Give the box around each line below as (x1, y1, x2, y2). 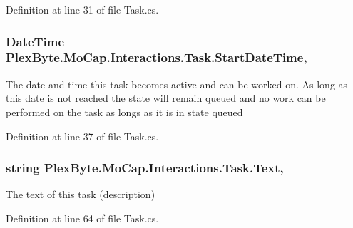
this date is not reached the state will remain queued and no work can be (6, 90, 326, 105)
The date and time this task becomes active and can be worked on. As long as (6, 76, 348, 91)
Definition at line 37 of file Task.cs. (6, 128, 159, 143)
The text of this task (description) (6, 187, 155, 202)
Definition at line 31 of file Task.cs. (6, 2, 159, 16)
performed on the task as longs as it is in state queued (6, 104, 243, 119)
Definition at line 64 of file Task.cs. (6, 210, 159, 225)
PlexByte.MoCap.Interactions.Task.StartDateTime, (6, 48, 307, 66)
